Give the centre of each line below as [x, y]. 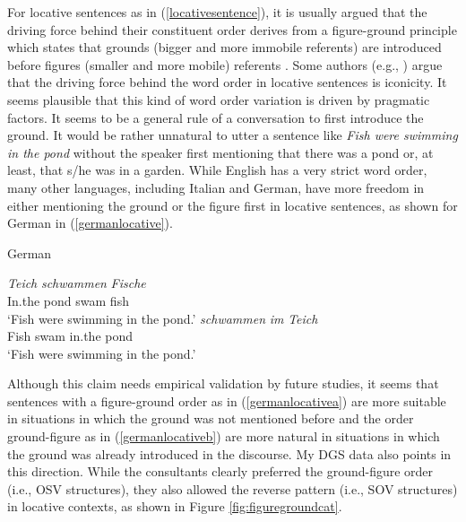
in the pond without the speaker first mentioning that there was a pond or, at [220, 152]
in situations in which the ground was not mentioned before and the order [211, 418]
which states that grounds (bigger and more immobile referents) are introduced [224, 47]
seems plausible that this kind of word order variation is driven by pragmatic [219, 99]
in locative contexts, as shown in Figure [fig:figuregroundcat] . [175, 506]
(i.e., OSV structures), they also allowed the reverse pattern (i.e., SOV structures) [233, 488]
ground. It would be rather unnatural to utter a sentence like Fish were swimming [233, 135]
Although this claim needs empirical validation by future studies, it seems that [223, 383]
